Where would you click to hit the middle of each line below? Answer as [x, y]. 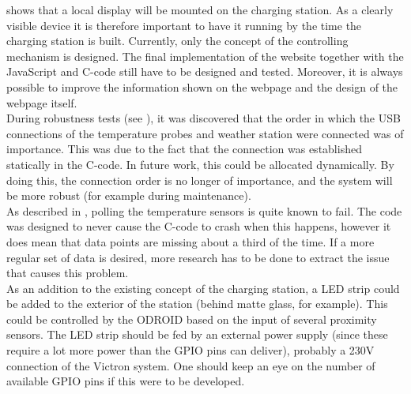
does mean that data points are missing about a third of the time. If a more [190, 241]
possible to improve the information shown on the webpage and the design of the [202, 86]
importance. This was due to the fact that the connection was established [184, 149]
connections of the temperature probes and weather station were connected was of [205, 133]
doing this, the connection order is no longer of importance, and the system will [200, 180]
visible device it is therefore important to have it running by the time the [184, 25]
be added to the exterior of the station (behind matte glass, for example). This [197, 304]
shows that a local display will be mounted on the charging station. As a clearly [200, 9]
